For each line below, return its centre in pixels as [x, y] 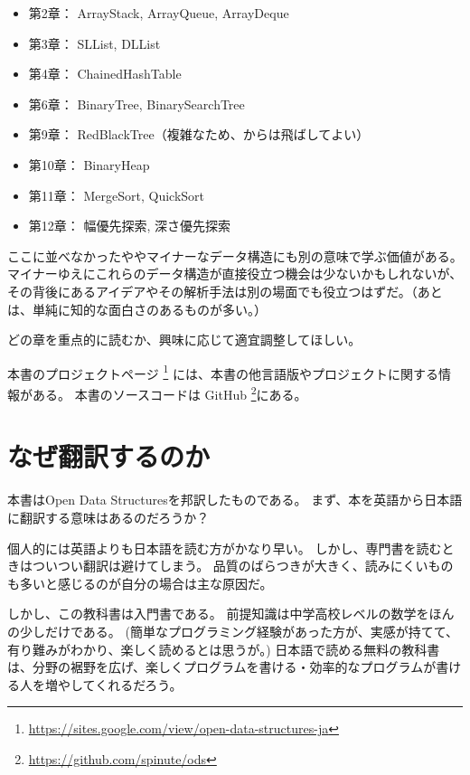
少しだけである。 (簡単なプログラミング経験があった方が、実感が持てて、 [239, 631]
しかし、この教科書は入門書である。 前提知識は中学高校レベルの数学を [218, 614]
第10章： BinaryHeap [89, 164]
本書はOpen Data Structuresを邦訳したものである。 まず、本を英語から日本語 [235, 500]
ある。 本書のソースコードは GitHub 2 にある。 [169, 392]
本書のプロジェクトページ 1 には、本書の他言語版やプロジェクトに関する [223, 372]
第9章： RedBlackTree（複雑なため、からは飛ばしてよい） [199, 134]
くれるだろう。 [139, 684]
